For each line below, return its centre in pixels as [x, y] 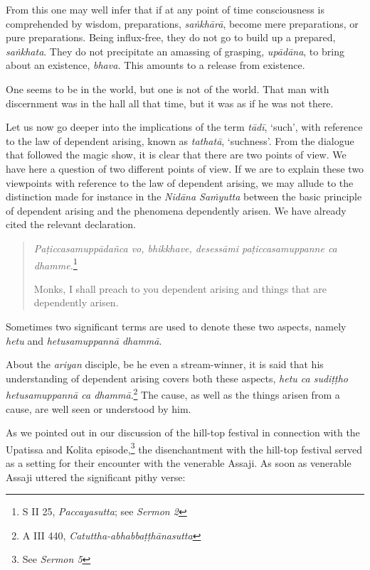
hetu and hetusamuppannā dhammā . [84, 340]
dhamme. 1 [55, 264]
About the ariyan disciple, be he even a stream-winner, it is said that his [165, 364]
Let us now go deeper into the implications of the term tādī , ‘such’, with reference [184, 127]
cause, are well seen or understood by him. [99, 408]
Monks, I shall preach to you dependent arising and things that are [180, 288]
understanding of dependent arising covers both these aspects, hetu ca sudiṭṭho [177, 378]
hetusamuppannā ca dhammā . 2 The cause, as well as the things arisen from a [173, 393]
